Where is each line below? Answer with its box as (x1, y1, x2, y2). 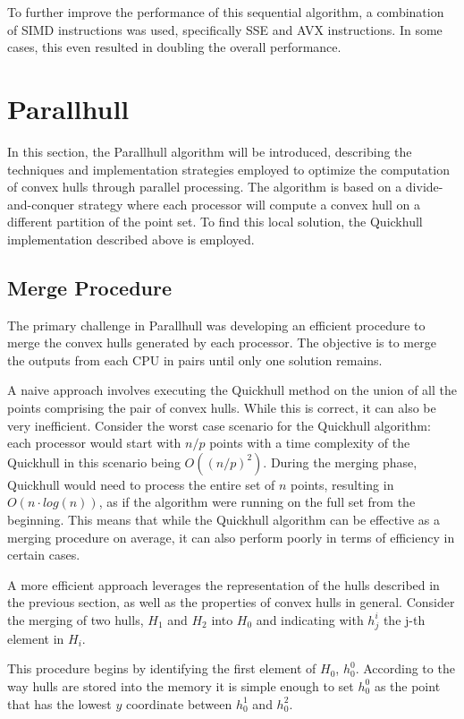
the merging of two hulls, (7, 610, 144, 629)
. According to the (355, 659, 455, 678)
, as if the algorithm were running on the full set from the (98, 492, 416, 511)
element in (7, 629, 64, 647)
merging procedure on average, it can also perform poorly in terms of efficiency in (7, 527, 455, 546)
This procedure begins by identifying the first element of (7, 659, 316, 678)
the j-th (383, 610, 426, 629)
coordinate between (126, 694, 232, 713)
